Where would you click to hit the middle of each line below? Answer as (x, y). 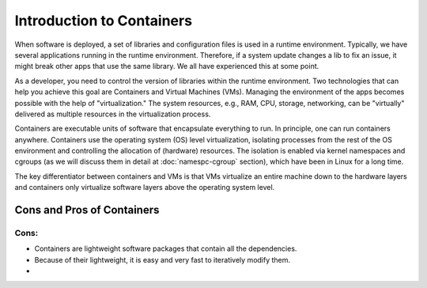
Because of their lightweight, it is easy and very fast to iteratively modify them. (162, 260)
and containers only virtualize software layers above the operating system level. (145, 188)
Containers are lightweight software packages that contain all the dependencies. (166, 248)
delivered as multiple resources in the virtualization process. (113, 114)
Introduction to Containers (104, 21)
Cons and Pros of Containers (87, 210)
